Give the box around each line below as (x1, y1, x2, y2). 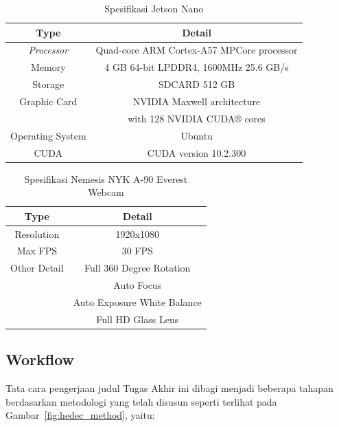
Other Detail (10, 261, 64, 275)
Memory (30, 60, 66, 74)
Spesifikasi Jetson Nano (104, 1, 204, 15)
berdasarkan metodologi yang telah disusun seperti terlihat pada (5, 394, 277, 408)
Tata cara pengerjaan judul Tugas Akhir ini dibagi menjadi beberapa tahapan (5, 381, 334, 395)
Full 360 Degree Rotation (84, 261, 191, 275)
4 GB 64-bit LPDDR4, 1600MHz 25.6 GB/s (104, 60, 289, 74)
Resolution (14, 226, 60, 241)
